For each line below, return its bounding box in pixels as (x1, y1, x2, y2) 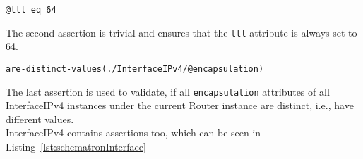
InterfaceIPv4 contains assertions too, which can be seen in (6, 125, 261, 140)
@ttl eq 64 (6, 5, 56, 15)
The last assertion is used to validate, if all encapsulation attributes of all (6, 84, 330, 98)
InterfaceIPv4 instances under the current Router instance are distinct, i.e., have (6, 98, 354, 113)
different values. (6, 111, 74, 126)
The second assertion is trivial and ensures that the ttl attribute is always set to (6, 25, 357, 39)
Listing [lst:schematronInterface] (6, 139, 146, 153)
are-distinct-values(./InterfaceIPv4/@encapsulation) (6, 63, 264, 74)
